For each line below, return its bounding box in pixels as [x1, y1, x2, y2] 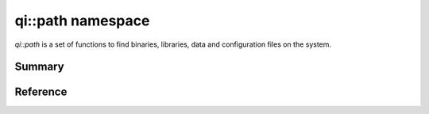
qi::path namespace [14, 12, 150, 29]
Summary [14, 60, 64, 74]
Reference [14, 85, 68, 99]
